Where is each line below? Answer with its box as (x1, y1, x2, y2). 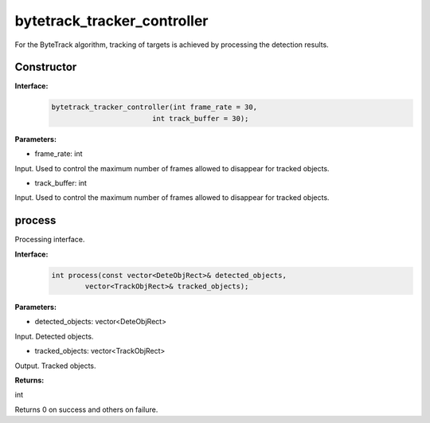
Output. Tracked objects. (14, 361, 96, 370)
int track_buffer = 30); (151, 114, 249, 123)
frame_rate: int (34, 149, 83, 159)
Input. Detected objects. (14, 331, 94, 341)
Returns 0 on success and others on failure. (14, 405, 158, 414)
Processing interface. (14, 235, 85, 245)
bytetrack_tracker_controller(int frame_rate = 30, (51, 103, 258, 112)
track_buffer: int (34, 178, 88, 187)
